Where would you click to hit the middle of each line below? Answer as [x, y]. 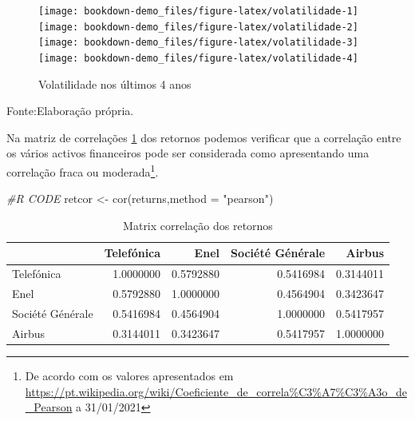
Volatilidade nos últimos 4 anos [115, 83]
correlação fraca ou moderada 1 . [83, 171]
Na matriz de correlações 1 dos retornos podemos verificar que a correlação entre [204, 137]
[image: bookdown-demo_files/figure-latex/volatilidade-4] [198, 58]
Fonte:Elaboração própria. [70, 111]
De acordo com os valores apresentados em [129, 375]
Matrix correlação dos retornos [198, 225]
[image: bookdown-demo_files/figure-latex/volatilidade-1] [198, 11]
